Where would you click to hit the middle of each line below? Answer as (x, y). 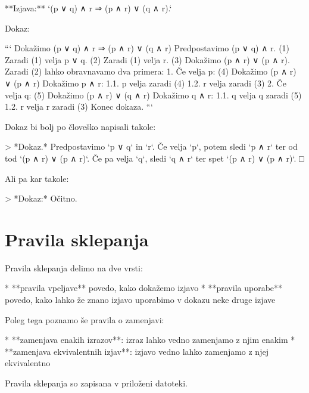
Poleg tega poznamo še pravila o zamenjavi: (85, 319)
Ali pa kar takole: (37, 178)
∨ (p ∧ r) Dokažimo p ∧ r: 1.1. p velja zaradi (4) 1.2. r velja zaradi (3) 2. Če (146, 83)
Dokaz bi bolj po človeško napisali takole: (80, 126)
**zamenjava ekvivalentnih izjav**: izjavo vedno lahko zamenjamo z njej (137, 351)
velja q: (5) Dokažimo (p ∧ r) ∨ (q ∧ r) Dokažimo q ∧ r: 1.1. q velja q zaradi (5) (153, 95)
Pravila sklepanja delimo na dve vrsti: (74, 267)
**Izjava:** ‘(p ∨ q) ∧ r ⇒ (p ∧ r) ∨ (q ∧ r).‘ (88, 8)
